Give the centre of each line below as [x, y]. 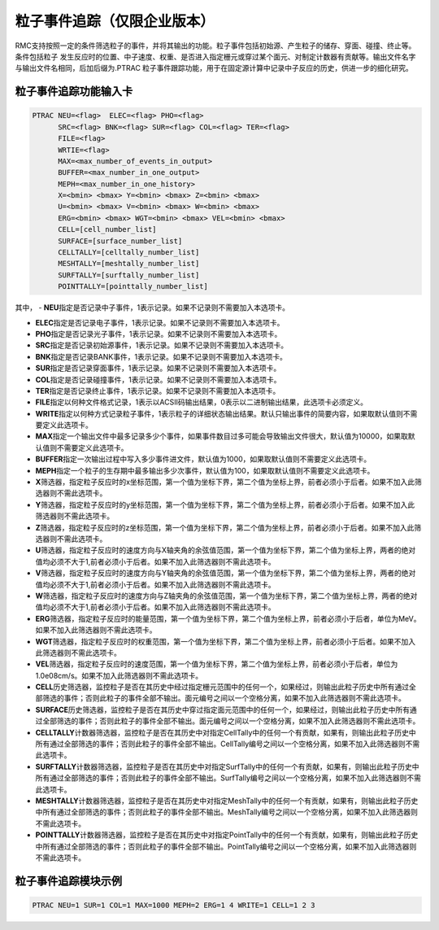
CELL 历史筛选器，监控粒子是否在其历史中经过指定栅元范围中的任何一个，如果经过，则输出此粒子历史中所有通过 [222, 687]
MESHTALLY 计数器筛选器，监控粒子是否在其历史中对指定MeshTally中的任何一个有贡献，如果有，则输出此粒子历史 [227, 801]
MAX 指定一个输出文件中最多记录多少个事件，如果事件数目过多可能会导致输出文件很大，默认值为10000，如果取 [222, 436]
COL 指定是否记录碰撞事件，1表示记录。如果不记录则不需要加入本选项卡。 [158, 379]
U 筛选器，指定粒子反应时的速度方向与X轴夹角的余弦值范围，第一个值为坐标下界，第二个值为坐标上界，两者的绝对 [226, 550]
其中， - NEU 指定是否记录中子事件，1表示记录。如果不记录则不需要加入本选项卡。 [152, 308]
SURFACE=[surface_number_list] [120, 241]
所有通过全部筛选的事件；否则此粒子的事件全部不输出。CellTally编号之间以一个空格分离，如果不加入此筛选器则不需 [228, 744]
